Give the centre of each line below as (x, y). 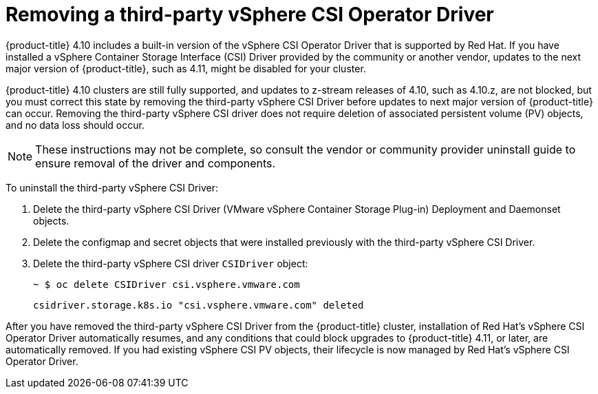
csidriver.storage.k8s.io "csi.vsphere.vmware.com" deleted (199, 305)
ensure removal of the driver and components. (156, 163)
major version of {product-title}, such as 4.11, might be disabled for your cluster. (186, 68)
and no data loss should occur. (75, 125)
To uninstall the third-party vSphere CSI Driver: (112, 187)
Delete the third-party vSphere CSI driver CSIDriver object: (171, 263)
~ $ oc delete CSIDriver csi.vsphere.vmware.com (167, 284)
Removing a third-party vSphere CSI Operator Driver (250, 14)
